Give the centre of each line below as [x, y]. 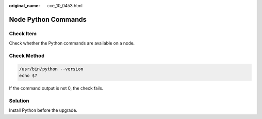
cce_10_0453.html [65, 6]
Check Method [27, 56]
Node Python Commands [48, 19]
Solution [19, 101]
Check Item [23, 33]
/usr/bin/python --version [51, 69]
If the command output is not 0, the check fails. [56, 88]
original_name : [25, 6]
